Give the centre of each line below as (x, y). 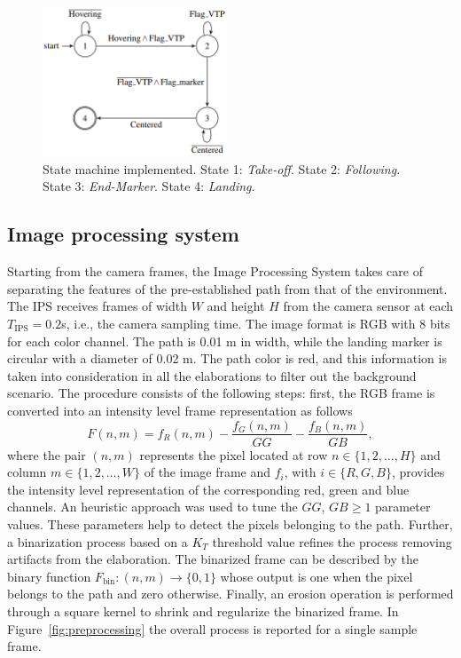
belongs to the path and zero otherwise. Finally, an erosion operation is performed (230, 594)
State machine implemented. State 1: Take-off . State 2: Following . (222, 168)
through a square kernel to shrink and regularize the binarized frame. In (203, 610)
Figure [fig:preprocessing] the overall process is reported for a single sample (212, 628)
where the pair (47, 454)
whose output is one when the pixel (316, 576)
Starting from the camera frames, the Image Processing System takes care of (215, 271)
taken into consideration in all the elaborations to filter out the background (212, 375)
